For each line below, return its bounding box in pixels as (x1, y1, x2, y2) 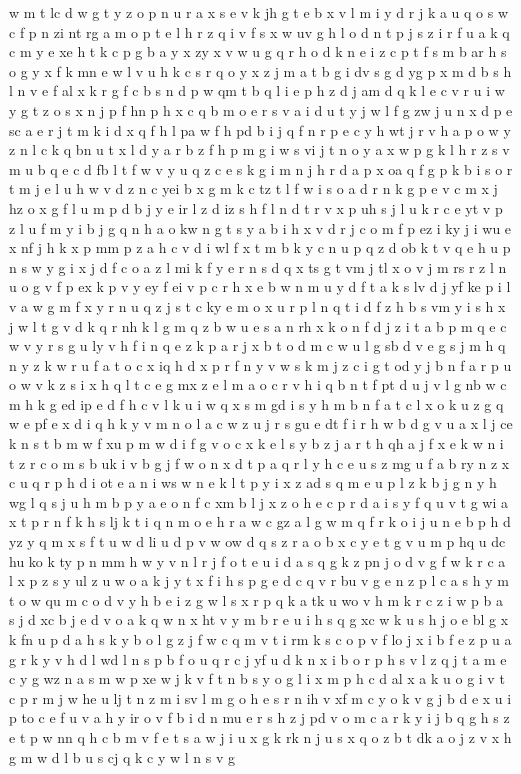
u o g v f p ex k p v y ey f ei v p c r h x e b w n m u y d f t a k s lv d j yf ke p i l (9, 276, 511, 297)
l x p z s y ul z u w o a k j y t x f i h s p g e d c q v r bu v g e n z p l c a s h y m (9, 570, 509, 591)
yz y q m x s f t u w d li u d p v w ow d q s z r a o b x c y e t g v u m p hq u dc (9, 531, 506, 552)
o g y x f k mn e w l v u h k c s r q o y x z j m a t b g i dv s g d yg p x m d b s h (9, 60, 512, 81)
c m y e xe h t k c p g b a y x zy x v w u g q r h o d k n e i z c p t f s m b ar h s (9, 41, 507, 62)
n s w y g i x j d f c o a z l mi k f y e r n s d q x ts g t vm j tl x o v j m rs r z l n (9, 256, 507, 277)
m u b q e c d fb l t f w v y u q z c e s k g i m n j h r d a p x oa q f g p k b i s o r (9, 158, 513, 179)
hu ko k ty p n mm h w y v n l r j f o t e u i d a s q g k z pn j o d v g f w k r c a (9, 550, 506, 571)
